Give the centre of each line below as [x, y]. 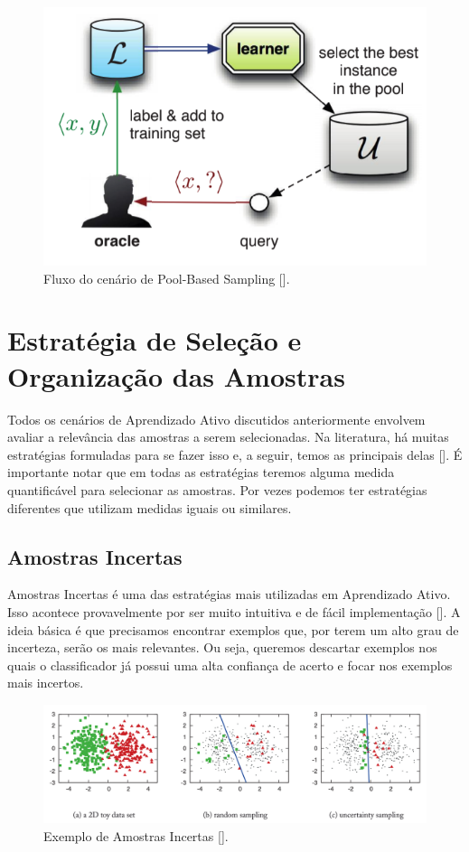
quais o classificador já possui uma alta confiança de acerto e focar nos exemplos [230, 665]
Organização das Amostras [176, 375]
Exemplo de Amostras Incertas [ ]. [136, 835]
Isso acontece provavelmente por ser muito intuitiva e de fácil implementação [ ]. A [234, 611]
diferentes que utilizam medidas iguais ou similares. [150, 507]
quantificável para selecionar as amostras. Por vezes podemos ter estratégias [217, 489]
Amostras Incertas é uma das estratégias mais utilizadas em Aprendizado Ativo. [229, 594]
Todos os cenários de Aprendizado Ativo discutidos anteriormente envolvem [216, 419]
